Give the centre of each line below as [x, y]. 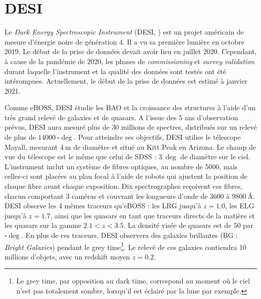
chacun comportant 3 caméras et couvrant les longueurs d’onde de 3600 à [117, 196]
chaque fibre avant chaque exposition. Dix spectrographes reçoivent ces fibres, [123, 186]
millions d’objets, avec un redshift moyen [67, 256]
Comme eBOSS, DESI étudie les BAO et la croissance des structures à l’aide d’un [130, 107]
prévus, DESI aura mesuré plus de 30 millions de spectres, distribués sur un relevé [131, 127]
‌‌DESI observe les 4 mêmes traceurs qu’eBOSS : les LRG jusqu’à [103, 206]
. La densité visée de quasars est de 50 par [188, 225]
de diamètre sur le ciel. [215, 157]
